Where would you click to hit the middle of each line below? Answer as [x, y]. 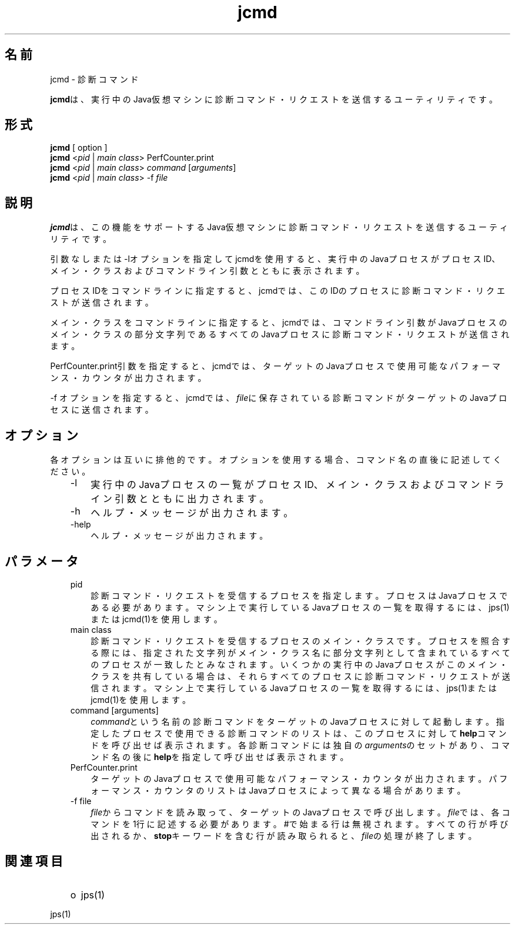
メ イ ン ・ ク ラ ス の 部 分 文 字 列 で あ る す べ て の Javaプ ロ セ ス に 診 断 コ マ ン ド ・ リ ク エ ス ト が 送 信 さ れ [280, 334]
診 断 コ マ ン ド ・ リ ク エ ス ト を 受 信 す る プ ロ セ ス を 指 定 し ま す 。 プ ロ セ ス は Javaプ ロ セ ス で [299, 595]
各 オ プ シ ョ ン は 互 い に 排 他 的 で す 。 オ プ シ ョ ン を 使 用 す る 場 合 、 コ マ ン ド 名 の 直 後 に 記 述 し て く [276, 460]
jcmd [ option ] [79, 148]
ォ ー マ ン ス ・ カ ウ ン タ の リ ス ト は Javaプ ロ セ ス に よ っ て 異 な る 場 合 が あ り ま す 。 [278, 790]
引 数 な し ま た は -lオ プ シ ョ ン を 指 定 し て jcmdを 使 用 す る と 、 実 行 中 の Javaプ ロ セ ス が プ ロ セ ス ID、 [275, 259]
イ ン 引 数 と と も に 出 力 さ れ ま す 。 [180, 499]
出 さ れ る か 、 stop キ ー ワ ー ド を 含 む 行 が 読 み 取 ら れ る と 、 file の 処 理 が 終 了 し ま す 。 [284, 835]
